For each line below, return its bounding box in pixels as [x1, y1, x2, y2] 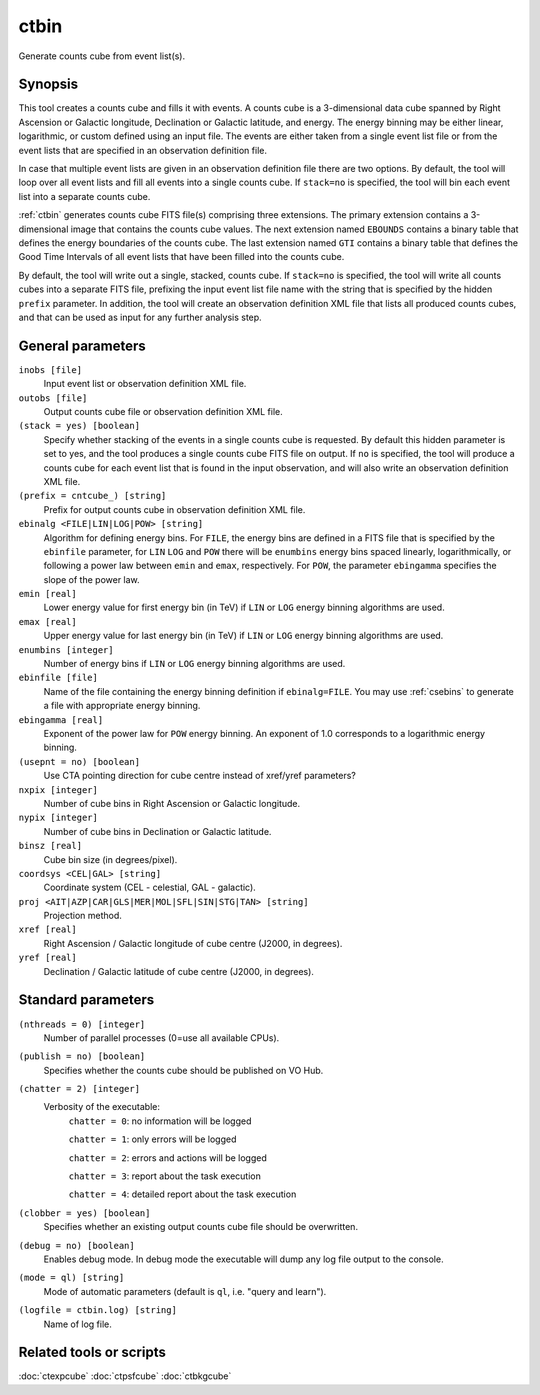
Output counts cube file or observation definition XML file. [43, 406, 284, 417]
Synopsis [18, 76, 79, 93]
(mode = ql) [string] [18, 1272, 125, 1284]
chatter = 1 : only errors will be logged [68, 1133, 237, 1145]
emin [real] [18, 588, 77, 600]
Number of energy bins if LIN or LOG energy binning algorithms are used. [43, 658, 346, 670]
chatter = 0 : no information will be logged [68, 1115, 252, 1127]
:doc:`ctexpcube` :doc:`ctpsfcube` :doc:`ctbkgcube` [18, 1370, 232, 1382]
